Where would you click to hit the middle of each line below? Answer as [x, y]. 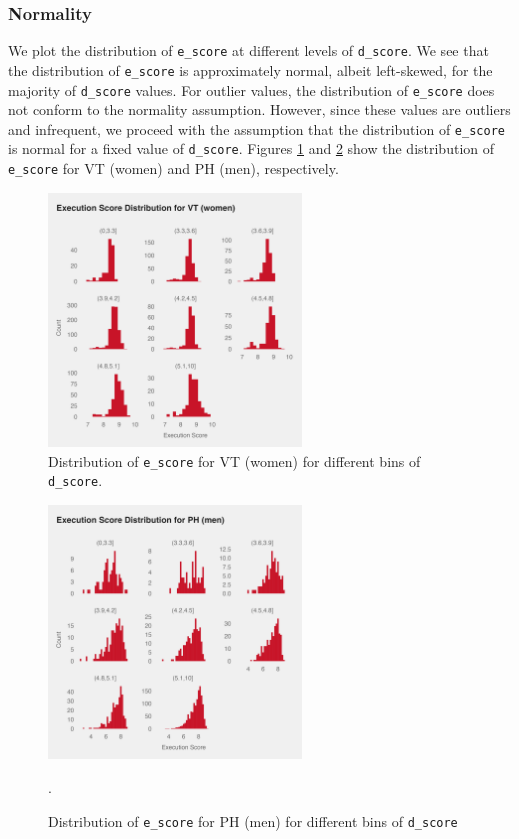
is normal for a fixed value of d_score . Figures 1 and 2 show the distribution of [251, 148]
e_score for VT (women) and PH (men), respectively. [173, 168]
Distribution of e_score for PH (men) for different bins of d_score [253, 820]
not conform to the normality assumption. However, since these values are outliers [259, 109]
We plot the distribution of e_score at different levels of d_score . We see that [248, 50]
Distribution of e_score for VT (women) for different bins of [234, 460]
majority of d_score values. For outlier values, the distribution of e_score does [251, 89]
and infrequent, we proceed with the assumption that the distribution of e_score [256, 128]
